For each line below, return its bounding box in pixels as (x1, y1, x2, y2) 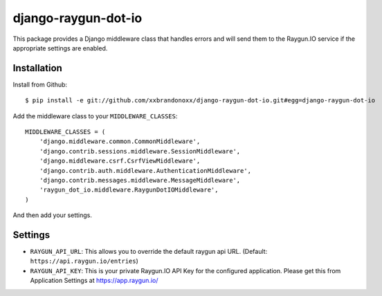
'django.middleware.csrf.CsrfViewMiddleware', (39, 157, 201, 165)
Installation (12, 62, 62, 74)
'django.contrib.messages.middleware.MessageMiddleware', (39, 176, 241, 184)
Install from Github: (12, 80, 68, 89)
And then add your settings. (12, 211, 93, 219)
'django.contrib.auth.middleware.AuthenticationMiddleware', (39, 167, 252, 174)
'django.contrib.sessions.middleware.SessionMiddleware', (39, 147, 241, 155)
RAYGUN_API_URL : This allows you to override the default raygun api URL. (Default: (30, 248, 268, 256)
